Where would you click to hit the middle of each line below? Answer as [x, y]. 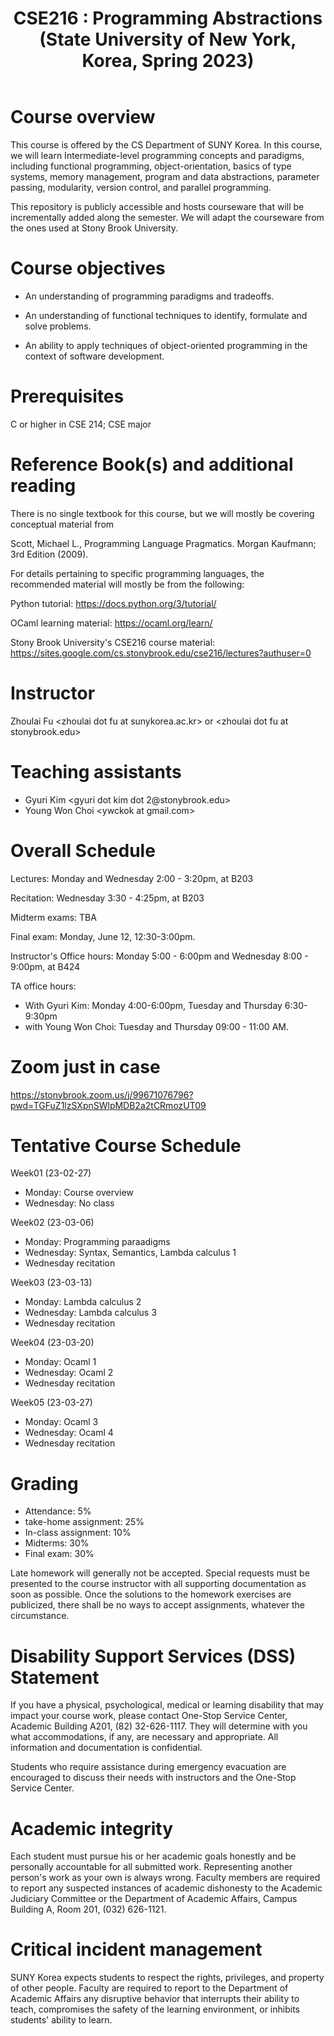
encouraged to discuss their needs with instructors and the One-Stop [153, 1778]
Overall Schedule [83, 850]
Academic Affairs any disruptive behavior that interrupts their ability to [155, 1999]
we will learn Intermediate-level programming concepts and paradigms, [157, 155]
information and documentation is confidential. [106, 1748]
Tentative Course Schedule [126, 1145]
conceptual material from [62, 524]
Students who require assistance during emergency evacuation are [148, 1767]
